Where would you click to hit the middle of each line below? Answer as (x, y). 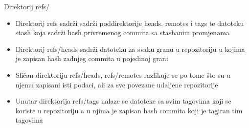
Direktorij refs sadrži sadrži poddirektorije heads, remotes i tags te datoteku (130, 23)
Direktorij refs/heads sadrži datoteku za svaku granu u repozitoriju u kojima (130, 49)
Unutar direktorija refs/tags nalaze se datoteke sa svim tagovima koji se (123, 101)
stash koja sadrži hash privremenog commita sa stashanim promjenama (122, 32)
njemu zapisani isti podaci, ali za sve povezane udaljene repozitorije (117, 84)
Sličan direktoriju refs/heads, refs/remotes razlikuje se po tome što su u (123, 75)
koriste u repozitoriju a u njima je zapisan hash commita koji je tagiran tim (129, 110)
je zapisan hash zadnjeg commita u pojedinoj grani (92, 58)
